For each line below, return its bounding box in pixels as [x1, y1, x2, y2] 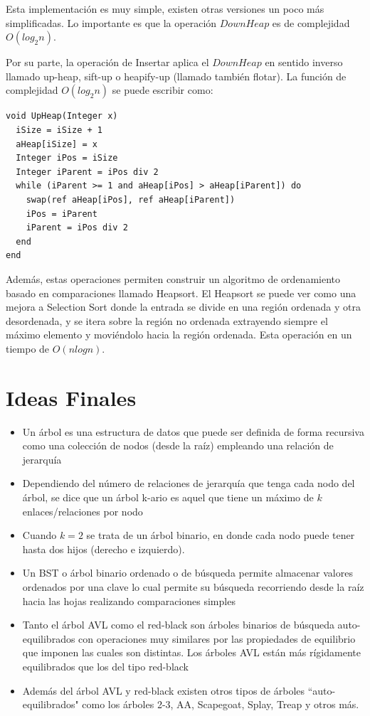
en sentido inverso [265, 55, 343, 70]
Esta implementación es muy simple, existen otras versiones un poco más [6, 1, 324, 16]
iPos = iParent [26, 208, 97, 219]
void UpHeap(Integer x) [6, 111, 118, 122]
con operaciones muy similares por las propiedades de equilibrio [78, 631, 356, 646]
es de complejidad [272, 15, 350, 30]
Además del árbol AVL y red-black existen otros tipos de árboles [22, 683, 305, 698]
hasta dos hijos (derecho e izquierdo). [22, 541, 185, 556]
